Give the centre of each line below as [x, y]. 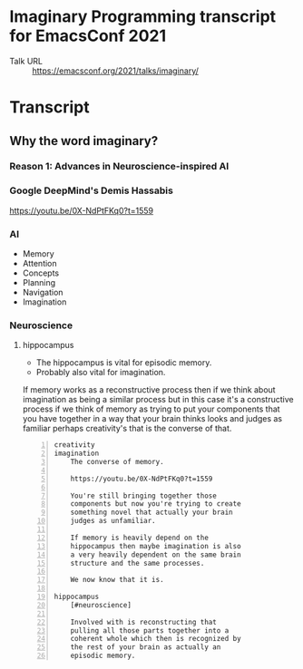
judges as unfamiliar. [113, 521]
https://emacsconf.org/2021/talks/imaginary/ [116, 71]
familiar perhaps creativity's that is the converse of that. [127, 429]
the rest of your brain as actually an [146, 647]
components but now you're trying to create [156, 504]
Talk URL [26, 61]
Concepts [41, 273]
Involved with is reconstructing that [144, 622]
